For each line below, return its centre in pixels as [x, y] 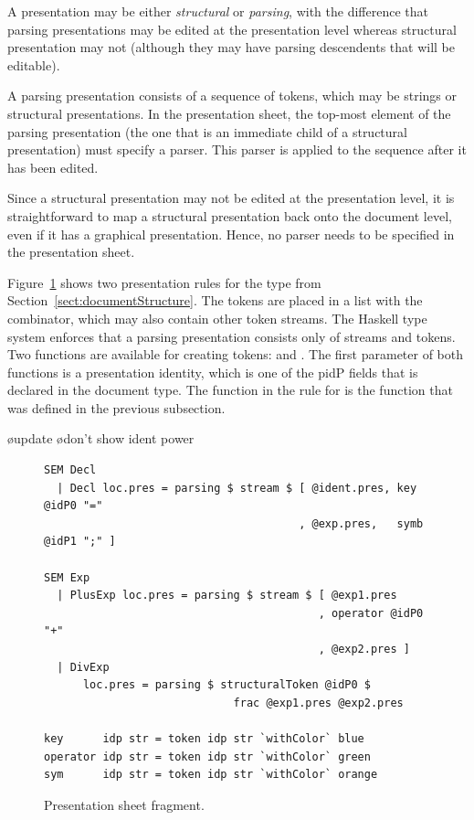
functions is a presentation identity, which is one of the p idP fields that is [213, 372]
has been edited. [53, 167]
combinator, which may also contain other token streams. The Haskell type [217, 318]
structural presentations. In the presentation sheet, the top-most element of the [229, 113]
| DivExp [83, 667]
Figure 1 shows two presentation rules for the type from [164, 282]
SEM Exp [67, 577]
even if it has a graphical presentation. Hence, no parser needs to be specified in [231, 234]
